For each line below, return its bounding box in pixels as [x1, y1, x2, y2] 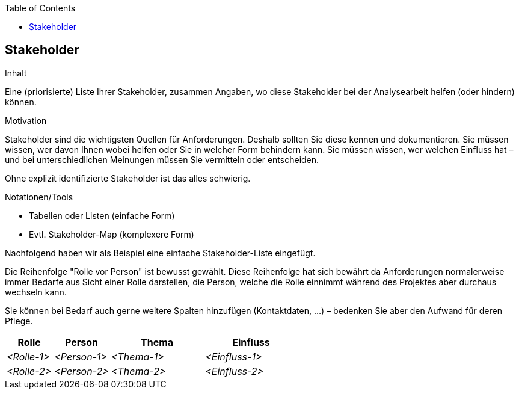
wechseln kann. [5, 286, 67, 297]
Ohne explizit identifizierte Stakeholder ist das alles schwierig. [5, 173, 251, 183]
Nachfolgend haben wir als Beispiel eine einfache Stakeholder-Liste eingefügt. [5, 247, 316, 258]
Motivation [5, 115, 47, 126]
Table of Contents [5, 3, 76, 13]
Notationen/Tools [5, 191, 73, 202]
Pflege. [5, 315, 33, 326]
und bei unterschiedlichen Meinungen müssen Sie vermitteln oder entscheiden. [5, 154, 319, 165]
